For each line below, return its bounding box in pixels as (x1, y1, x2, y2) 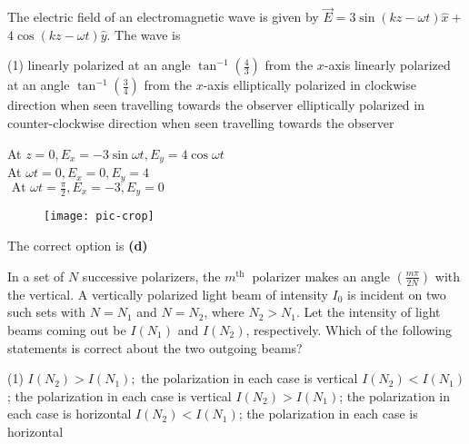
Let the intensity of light (304, 302, 441, 321)
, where (204, 302, 244, 321)
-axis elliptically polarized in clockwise (203, 75, 416, 94)
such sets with (7, 302, 86, 321)
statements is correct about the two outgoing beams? (7, 338, 303, 357)
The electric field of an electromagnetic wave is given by (7, 7, 319, 26)
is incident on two (347, 284, 446, 303)
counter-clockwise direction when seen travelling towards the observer (7, 113, 394, 132)
